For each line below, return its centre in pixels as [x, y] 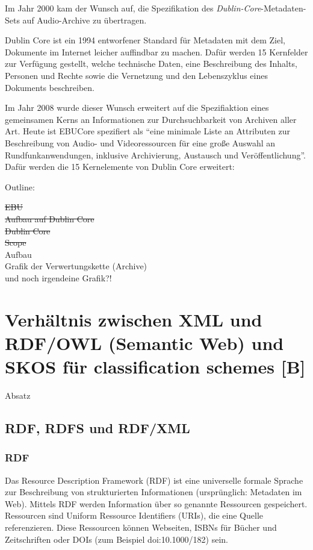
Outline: [20, 186]
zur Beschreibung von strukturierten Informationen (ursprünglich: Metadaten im [153, 492]
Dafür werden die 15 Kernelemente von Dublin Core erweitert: [120, 167]
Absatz [18, 395]
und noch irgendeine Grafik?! [58, 277]
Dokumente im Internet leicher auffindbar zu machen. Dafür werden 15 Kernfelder [156, 52]
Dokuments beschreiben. [50, 87]
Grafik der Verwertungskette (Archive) [76, 266]
